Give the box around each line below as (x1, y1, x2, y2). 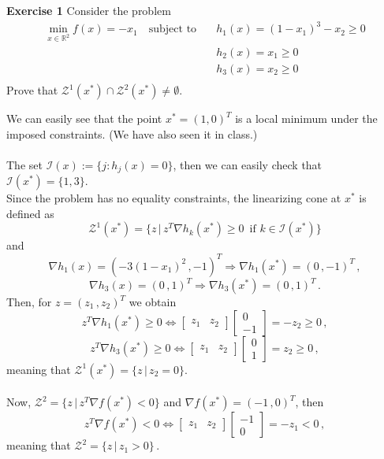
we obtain (129, 294, 177, 310)
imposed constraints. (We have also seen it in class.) (6, 125, 258, 142)
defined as (6, 205, 54, 221)
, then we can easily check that (173, 156, 322, 172)
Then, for (6, 294, 52, 310)
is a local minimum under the (235, 110, 378, 126)
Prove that (6, 82, 58, 98)
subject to (148, 24, 197, 35)
